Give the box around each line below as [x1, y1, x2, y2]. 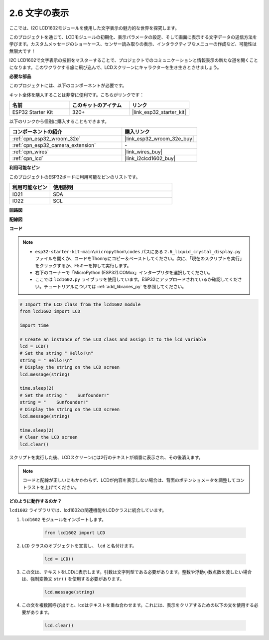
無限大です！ [9, 48, 36, 54]
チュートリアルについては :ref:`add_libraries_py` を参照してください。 [43, 283, 187, 289]
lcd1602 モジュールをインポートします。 [21, 516, 107, 522]
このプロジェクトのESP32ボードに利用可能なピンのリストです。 [9, 174, 140, 180]
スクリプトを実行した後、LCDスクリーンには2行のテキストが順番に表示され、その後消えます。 [9, 454, 204, 460]
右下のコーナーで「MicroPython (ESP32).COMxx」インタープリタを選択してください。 [35, 269, 213, 275]
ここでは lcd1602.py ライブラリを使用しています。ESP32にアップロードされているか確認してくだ [35, 276, 238, 282]
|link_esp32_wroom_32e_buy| [125, 135, 194, 142]
